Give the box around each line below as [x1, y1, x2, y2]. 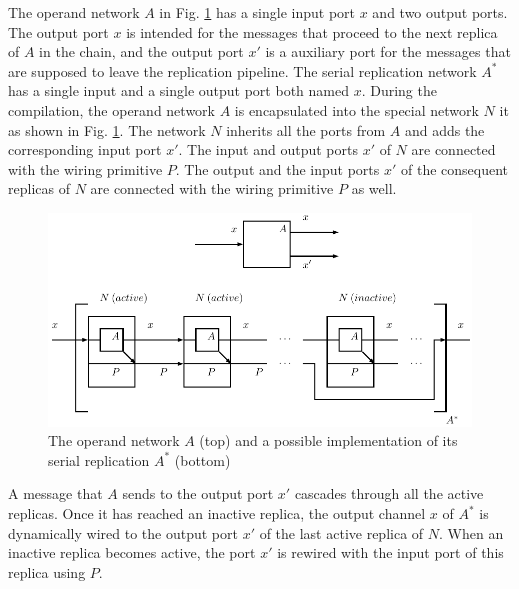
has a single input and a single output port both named [8, 80, 349, 101]
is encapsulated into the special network [234, 99, 479, 120]
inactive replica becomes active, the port [8, 542, 256, 563]
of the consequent [401, 158, 509, 179]
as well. [351, 178, 397, 199]
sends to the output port [122, 483, 274, 504]
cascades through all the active [294, 483, 484, 504]
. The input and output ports [178, 139, 358, 160]
